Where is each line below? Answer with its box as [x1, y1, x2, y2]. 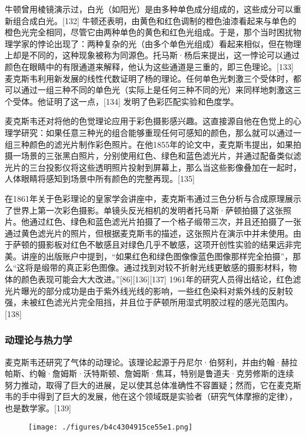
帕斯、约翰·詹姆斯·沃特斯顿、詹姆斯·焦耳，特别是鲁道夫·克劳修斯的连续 [5, 367, 294, 380]
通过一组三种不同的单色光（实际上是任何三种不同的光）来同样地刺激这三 [21, 84, 301, 96]
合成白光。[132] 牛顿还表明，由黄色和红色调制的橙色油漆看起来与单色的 [21, 14, 297, 26]
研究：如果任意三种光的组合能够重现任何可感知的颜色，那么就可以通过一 [21, 126, 301, 138]
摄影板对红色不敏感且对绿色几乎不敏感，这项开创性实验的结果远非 [37, 238, 293, 251]
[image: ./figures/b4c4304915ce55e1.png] [28, 422, 193, 431]
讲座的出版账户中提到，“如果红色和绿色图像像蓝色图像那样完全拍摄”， [21, 249, 293, 262]
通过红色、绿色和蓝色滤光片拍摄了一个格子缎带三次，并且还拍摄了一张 [29, 215, 301, 228]
